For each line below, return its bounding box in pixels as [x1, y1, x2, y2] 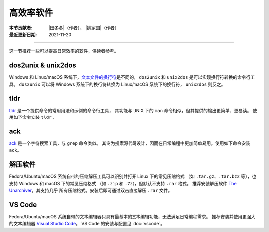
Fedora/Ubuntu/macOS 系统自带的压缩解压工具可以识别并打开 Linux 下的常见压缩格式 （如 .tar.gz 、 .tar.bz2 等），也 [9, 173, 257, 179]
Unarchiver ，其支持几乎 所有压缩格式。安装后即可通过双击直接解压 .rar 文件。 [9, 187, 173, 193]
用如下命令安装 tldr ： [9, 114, 56, 120]
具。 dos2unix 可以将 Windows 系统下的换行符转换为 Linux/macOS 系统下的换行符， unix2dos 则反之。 [9, 81, 226, 87]
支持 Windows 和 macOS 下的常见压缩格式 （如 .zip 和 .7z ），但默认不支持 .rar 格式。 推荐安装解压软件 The [9, 180, 237, 186]
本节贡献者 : [9, 25, 33, 31]
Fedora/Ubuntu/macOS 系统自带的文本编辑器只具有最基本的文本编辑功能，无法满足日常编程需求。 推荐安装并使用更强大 [9, 213, 256, 219]
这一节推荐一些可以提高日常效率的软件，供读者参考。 [9, 48, 119, 54]
